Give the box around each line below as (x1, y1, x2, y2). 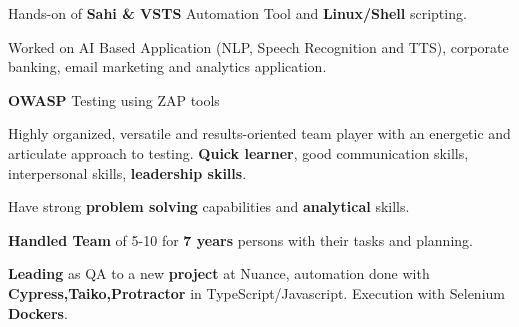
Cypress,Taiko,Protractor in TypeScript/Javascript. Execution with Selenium (8, 282, 505, 303)
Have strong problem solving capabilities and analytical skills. (8, 196, 410, 217)
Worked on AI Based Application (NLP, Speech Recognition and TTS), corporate (8, 36, 509, 57)
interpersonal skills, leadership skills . (8, 162, 247, 183)
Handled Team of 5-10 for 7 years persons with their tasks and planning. (8, 229, 473, 250)
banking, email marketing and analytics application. (8, 56, 327, 77)
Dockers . (8, 302, 68, 323)
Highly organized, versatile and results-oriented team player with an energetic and (8, 123, 511, 144)
